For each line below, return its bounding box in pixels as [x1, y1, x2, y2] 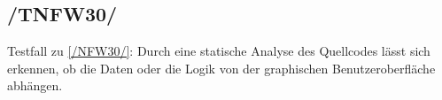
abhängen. [7, 76, 63, 95]
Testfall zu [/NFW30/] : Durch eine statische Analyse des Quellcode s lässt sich [7, 42, 430, 60]
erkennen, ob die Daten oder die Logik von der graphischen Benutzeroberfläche [7, 58, 436, 77]
